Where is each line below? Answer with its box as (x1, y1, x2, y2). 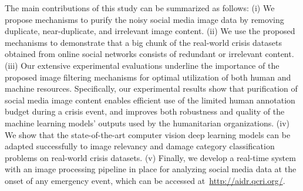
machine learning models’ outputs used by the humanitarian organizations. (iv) (5, 116, 290, 129)
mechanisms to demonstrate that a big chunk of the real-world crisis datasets (5, 36, 282, 48)
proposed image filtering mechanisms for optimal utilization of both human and (5, 71, 291, 83)
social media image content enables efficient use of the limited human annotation (5, 93, 295, 106)
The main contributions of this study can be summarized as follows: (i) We (5, 2, 275, 14)
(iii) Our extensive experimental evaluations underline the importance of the (5, 59, 280, 71)
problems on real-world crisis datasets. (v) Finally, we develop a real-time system (5, 151, 296, 163)
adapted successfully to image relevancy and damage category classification (5, 140, 275, 152)
